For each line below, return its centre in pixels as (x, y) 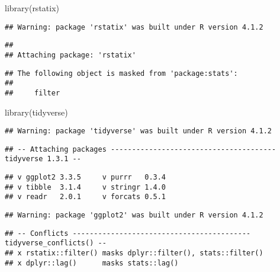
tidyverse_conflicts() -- (56, 243)
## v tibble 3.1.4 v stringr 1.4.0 (86, 187)
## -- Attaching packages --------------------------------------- (141, 149)
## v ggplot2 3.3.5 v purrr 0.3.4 (86, 177)
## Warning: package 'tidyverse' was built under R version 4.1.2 (139, 131)
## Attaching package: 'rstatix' (70, 55)
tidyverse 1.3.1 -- (43, 159)
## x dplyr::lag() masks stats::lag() (92, 263)
